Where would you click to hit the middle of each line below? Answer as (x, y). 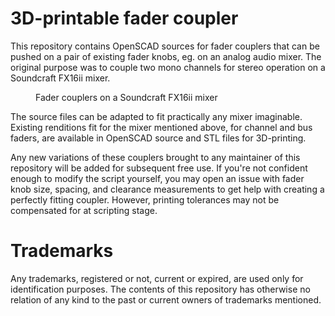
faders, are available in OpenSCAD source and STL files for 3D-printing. (158, 138)
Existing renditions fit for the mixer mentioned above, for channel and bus (161, 127)
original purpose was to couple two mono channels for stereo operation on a (168, 67)
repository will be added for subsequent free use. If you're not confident (159, 168)
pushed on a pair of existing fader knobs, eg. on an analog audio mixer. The (166, 56)
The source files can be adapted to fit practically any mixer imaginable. (156, 116)
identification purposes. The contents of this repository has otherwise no (160, 289)
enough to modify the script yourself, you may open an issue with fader (157, 178)
